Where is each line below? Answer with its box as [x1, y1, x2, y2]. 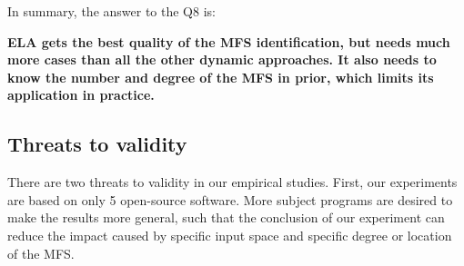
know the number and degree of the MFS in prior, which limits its [7, 67, 434, 86]
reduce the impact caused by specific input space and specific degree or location [7, 225, 452, 244]
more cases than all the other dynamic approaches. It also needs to [7, 50, 437, 69]
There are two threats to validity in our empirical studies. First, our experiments [7, 172, 458, 192]
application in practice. [7, 85, 155, 104]
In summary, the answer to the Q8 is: [7, 2, 216, 20]
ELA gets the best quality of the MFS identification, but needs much [7, 32, 450, 51]
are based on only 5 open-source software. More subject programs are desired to [7, 190, 453, 209]
